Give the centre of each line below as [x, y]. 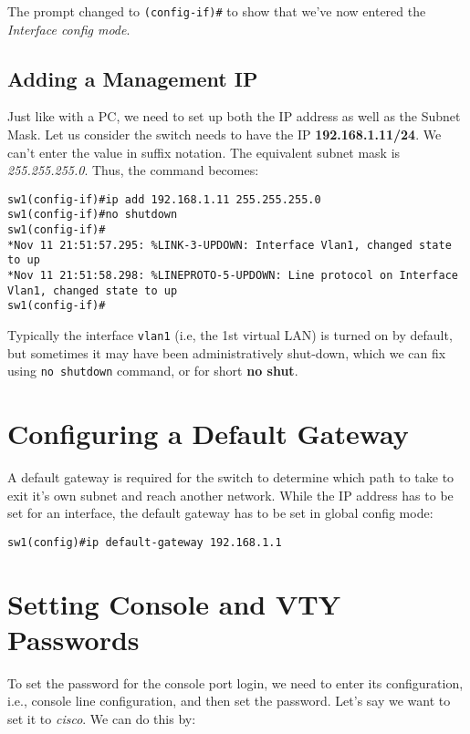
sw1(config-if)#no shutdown [93, 215]
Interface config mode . [69, 29]
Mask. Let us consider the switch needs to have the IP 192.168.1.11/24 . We [225, 134]
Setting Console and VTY [174, 603]
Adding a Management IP [133, 78]
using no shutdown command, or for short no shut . [153, 371]
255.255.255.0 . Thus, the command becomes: [133, 170]
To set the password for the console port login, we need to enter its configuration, [235, 682]
